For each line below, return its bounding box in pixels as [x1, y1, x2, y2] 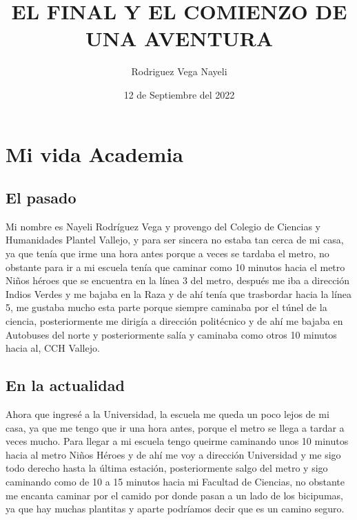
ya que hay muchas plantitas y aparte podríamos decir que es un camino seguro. [6, 501, 345, 516]
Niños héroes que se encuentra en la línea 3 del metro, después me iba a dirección [6, 273, 350, 288]
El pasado [6, 187, 76, 208]
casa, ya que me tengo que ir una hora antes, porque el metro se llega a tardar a [6, 420, 345, 434]
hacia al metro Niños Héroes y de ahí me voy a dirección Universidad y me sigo [6, 447, 341, 461]
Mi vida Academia [6, 139, 183, 168]
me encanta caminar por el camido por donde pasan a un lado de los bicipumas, [6, 488, 343, 502]
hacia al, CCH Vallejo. [6, 341, 100, 355]
